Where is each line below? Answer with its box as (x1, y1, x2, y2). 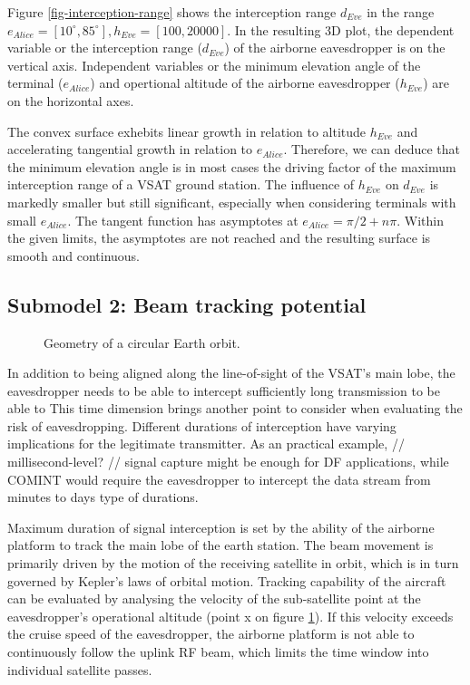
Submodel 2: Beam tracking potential (7, 290, 367, 318)
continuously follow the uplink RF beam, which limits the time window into (7, 642, 429, 661)
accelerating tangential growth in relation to (7, 140, 253, 159)
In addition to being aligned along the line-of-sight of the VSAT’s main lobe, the (7, 363, 455, 382)
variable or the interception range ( (7, 38, 202, 57)
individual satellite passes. (7, 660, 152, 679)
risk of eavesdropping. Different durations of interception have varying (7, 416, 397, 435)
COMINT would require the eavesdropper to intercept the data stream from (7, 469, 431, 488)
